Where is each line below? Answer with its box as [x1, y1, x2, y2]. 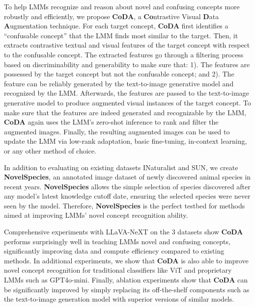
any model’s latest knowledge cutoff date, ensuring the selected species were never [4, 191, 251, 201]
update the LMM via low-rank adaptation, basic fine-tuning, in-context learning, [4, 136, 247, 146]
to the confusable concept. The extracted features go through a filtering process [4, 49, 244, 59]
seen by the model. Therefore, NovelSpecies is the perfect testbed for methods [4, 200, 245, 210]
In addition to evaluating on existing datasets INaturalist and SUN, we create [4, 162, 238, 172]
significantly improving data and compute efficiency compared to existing [4, 246, 225, 256]
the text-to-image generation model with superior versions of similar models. [4, 294, 234, 304]
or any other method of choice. [4, 145, 96, 155]
